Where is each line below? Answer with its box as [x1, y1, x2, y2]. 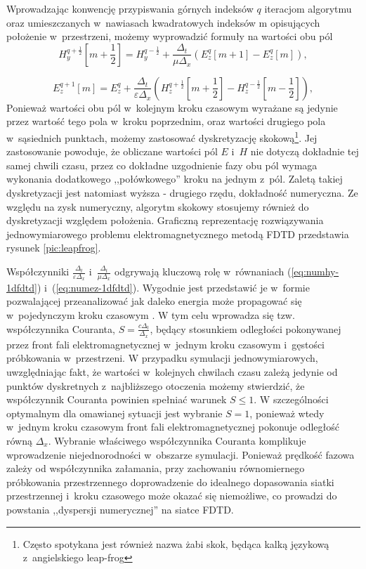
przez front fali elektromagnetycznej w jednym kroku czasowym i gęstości [6, 336, 325, 351]
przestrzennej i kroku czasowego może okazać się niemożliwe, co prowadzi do [6, 488, 337, 503]
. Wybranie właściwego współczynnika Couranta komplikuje [48, 433, 306, 448]
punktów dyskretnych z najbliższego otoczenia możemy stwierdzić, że [6, 378, 305, 393]
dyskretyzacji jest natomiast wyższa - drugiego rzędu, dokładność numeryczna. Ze [6, 185, 358, 200]
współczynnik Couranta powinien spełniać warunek [6, 392, 227, 407]
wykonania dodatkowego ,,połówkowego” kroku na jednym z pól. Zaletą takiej [6, 171, 343, 186]
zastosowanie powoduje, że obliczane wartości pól [6, 144, 218, 159]
